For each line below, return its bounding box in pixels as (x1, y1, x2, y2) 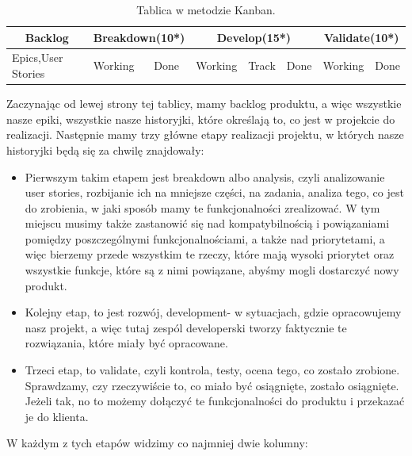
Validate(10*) (323, 29, 399, 45)
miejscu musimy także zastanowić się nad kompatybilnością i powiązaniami (25, 215, 390, 232)
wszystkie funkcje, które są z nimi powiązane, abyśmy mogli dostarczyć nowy (25, 262, 399, 278)
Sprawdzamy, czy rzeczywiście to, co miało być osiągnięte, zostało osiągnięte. (25, 377, 399, 393)
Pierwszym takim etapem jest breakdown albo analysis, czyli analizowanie (25, 168, 385, 185)
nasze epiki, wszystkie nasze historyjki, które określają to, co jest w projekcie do (6, 110, 395, 127)
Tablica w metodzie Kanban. (136, 2, 276, 17)
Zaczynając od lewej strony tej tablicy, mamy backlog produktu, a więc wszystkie (6, 95, 402, 112)
